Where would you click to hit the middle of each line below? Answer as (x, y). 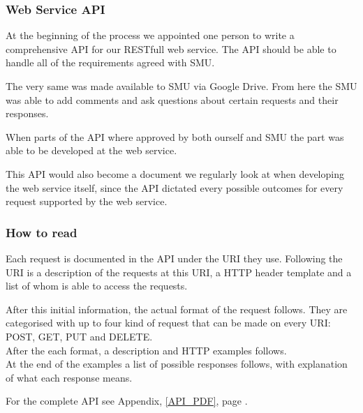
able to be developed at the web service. (91, 150)
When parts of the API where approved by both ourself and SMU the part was (175, 136)
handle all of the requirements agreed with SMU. (110, 62)
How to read (42, 232)
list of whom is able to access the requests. (97, 286)
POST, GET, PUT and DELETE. (79, 336)
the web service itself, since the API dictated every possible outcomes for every (175, 187)
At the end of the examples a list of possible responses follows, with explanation (177, 364)
